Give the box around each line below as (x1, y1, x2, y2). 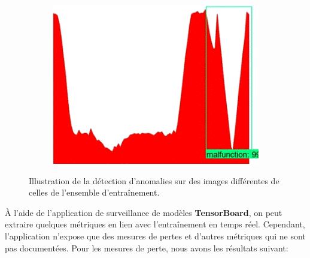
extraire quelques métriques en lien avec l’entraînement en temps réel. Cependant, (5, 218, 305, 230)
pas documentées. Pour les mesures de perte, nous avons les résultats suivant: (5, 241, 288, 254)
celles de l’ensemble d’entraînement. (29, 186, 160, 199)
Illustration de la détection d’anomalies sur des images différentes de (29, 174, 279, 187)
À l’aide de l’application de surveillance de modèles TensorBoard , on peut (5, 206, 282, 218)
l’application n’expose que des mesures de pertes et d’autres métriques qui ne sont (5, 229, 306, 242)
